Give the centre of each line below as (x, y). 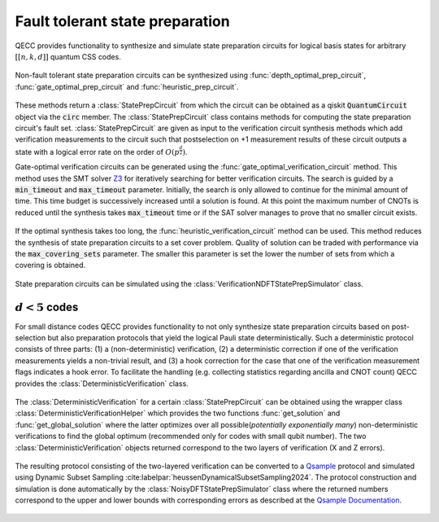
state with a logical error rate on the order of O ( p (97, 151)
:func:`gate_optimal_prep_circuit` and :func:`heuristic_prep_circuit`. (127, 86)
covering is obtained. (50, 265)
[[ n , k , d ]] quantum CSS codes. (68, 56)
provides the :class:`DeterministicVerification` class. (102, 384)
